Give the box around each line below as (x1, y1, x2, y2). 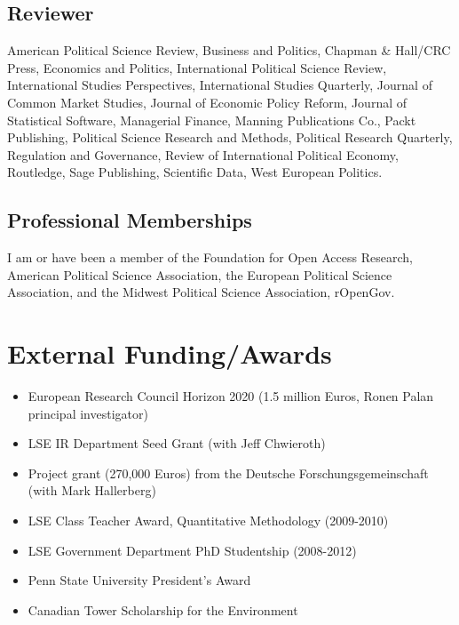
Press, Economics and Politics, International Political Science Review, (7, 58, 387, 76)
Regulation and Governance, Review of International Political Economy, (7, 145, 399, 164)
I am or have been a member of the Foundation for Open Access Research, (7, 248, 413, 267)
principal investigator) (28, 404, 148, 422)
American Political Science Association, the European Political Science (7, 265, 392, 284)
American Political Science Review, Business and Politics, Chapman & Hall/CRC (7, 41, 451, 60)
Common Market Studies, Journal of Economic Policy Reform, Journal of (7, 92, 408, 111)
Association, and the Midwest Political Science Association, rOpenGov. (7, 283, 395, 301)
